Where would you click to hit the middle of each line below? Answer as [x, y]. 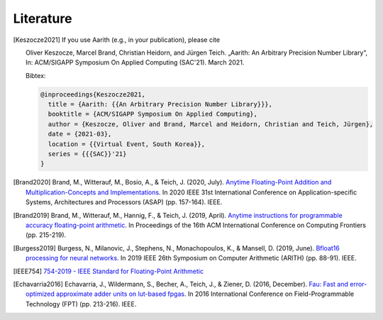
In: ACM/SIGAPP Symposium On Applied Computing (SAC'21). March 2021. [135, 62]
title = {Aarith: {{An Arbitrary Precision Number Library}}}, [160, 104]
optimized [40, 294]
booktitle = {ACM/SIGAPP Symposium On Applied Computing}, [153, 114]
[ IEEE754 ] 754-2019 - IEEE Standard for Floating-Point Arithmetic [108, 271]
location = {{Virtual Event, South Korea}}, [127, 144]
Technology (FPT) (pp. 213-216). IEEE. [81, 304]
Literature [43, 18]
